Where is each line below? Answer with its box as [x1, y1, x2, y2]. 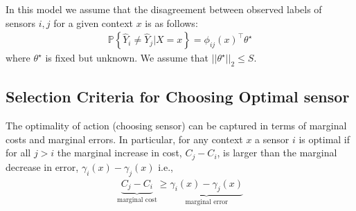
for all [6, 145, 31, 160]
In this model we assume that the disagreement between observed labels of [6, 2, 322, 16]
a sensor [255, 131, 290, 146]
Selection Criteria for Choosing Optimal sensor [6, 86, 350, 107]
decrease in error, [6, 159, 79, 174]
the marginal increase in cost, [57, 145, 182, 160]
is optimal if [299, 131, 350, 146]
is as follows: [145, 15, 198, 30]
